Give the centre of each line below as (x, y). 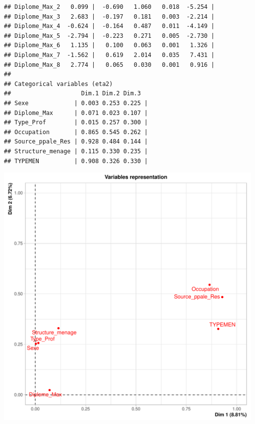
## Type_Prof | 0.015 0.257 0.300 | (76, 123)
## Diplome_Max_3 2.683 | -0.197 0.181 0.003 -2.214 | (109, 16)
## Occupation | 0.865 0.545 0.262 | (76, 132)
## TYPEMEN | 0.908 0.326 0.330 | (76, 161)
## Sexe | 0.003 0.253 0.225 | (76, 103)
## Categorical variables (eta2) (58, 84)
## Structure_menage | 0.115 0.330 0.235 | (76, 151)
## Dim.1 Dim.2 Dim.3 (73, 94)
